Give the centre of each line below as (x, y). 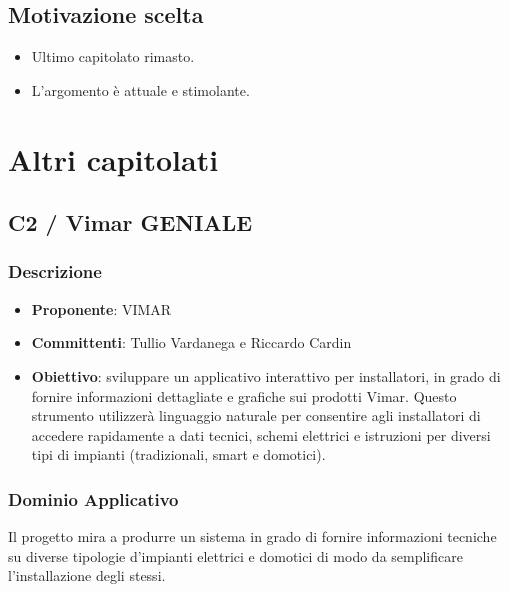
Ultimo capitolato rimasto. (113, 56)
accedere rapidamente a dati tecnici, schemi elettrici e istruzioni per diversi (261, 434)
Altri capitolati (113, 158)
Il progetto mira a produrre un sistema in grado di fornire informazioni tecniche (252, 536)
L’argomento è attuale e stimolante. (140, 89)
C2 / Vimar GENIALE (130, 222)
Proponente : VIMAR (101, 308)
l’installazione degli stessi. (87, 575)
